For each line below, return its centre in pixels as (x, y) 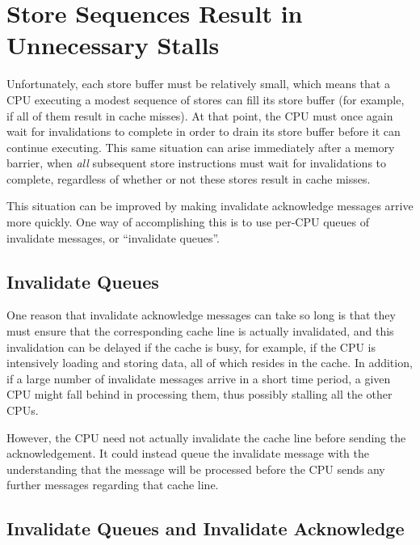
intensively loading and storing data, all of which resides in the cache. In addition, (210, 363)
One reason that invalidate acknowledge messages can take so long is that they (201, 315)
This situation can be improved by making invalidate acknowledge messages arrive (210, 206)
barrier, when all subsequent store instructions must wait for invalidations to (197, 163)
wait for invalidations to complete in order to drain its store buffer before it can (204, 131)
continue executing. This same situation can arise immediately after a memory (201, 147)
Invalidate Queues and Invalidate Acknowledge (206, 528)
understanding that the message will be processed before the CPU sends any (196, 469)
